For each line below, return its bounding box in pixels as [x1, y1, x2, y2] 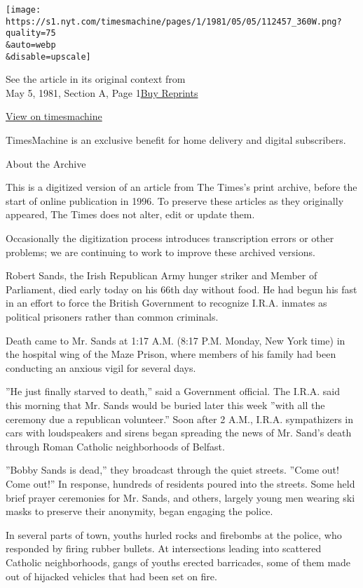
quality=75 [6, 28, 56, 39]
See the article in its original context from [6, 72, 186, 86]
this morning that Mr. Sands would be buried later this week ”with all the [6, 397, 325, 412]
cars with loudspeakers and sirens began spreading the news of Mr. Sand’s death [6, 425, 352, 440]
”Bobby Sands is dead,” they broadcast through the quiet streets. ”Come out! [6, 462, 339, 477]
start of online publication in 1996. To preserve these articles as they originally [6, 193, 344, 208]
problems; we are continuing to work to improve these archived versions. [6, 244, 315, 259]
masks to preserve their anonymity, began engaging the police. [6, 504, 273, 519]
